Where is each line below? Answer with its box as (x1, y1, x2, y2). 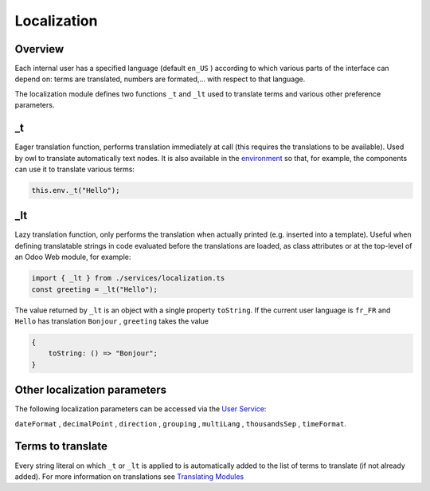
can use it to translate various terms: (14, 164, 135, 174)
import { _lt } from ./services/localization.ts (31, 273, 225, 283)
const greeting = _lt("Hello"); (31, 285, 158, 294)
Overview (14, 42, 64, 56)
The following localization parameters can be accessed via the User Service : (14, 404, 267, 414)
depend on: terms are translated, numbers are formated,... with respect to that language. (14, 74, 306, 84)
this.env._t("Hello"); (31, 186, 120, 194)
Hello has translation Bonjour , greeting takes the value (14, 316, 209, 326)
